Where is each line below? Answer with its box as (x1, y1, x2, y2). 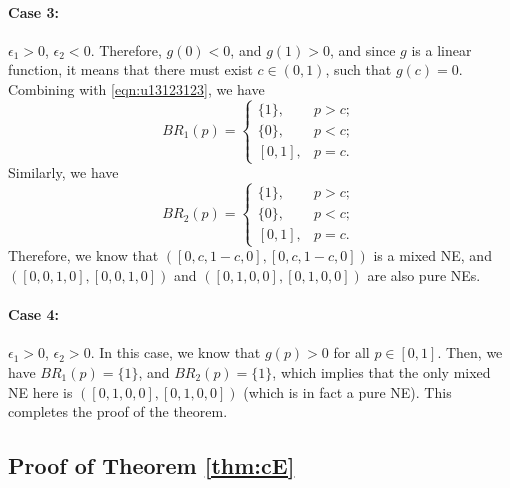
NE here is (8, 381, 73, 402)
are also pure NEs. (367, 264, 481, 285)
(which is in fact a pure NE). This (243, 381, 452, 402)
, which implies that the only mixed (272, 361, 491, 382)
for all (333, 342, 370, 363)
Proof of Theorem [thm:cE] (8, 450, 295, 481)
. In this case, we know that (90, 342, 261, 363)
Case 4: (8, 304, 60, 325)
